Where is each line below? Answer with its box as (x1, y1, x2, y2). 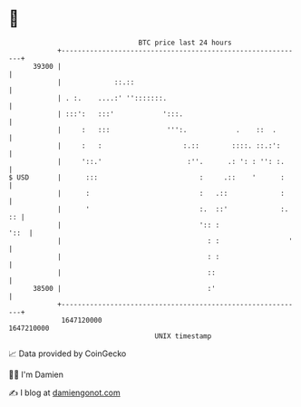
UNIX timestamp (154, 331, 212, 341)
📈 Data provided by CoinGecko (8, 348, 127, 359)
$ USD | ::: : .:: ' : (8, 172, 285, 182)
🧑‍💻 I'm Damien (8, 369, 64, 380)
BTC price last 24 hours (138, 38, 232, 47)
